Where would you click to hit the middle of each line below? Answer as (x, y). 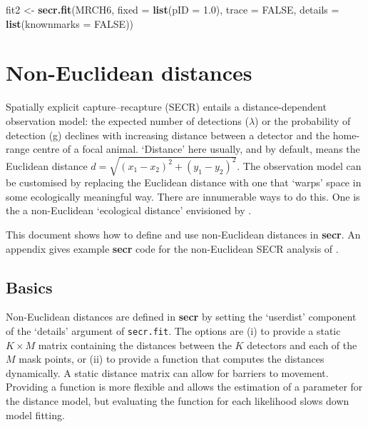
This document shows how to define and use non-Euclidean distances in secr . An (183, 235)
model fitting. (35, 415)
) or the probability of (303, 120)
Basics (29, 287)
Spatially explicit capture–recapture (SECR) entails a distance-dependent (166, 107)
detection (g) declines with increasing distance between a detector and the (168, 135)
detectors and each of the (302, 345)
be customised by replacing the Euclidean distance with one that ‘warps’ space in (184, 182)
